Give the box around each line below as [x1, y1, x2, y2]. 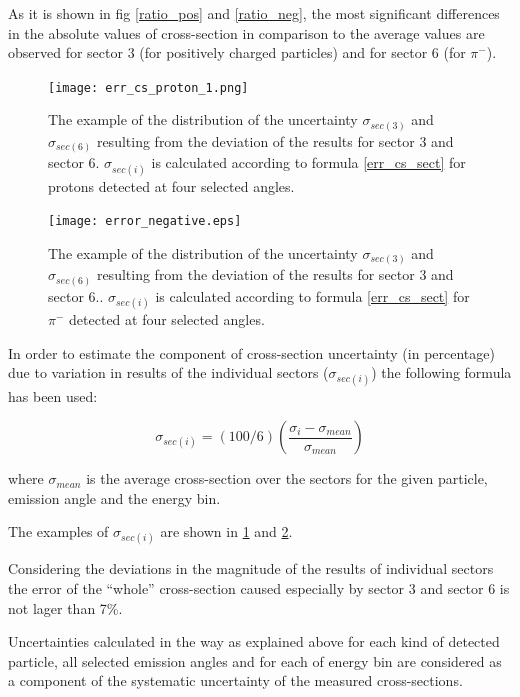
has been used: [8, 385, 98, 406]
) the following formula [371, 362, 512, 383]
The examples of [8, 521, 109, 542]
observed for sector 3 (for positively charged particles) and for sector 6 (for [8, 42, 466, 63]
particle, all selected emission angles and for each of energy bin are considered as [8, 650, 502, 671]
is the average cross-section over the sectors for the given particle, [86, 468, 488, 489]
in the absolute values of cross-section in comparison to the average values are [8, 22, 485, 43]
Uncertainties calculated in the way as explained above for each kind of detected [8, 631, 500, 652]
